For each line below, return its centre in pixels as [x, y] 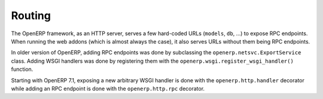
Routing [31, 16]
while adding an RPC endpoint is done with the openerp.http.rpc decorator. [108, 88]
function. [22, 69]
